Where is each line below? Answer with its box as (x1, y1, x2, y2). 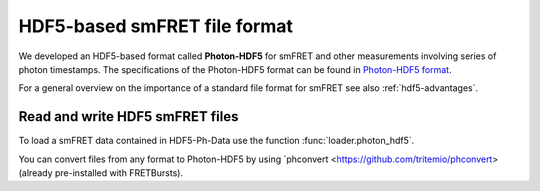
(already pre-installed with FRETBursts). (18, 167, 184, 179)
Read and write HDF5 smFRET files (18, 108, 239, 125)
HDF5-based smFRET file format (18, 15, 294, 37)
